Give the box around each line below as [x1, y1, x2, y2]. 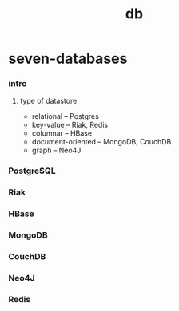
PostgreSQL [8, 165, 56, 176]
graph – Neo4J [31, 145, 82, 155]
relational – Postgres [31, 112, 100, 121]
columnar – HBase [31, 128, 93, 138]
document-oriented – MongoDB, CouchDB [31, 137, 172, 147]
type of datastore [19, 96, 78, 106]
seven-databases [8, 49, 128, 68]
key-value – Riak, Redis [31, 120, 109, 130]
